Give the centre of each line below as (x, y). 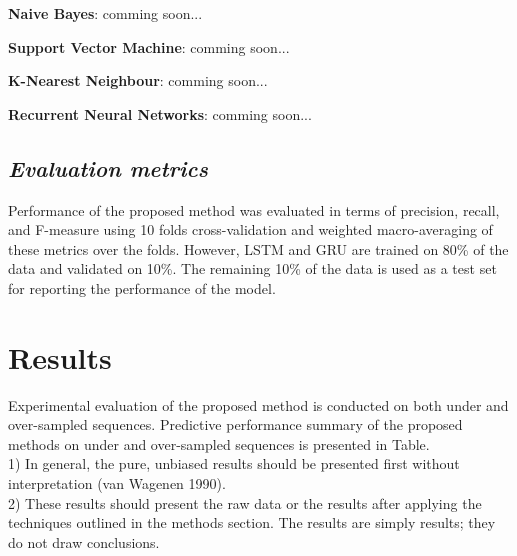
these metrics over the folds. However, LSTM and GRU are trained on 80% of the (258, 248)
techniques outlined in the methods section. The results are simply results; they (252, 522)
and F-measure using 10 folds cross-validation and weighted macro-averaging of (250, 229)
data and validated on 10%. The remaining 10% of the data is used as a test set (252, 268)
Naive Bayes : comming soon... (105, 13)
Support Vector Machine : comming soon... (149, 46)
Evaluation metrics (108, 167)
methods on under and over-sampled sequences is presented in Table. (219, 443)
